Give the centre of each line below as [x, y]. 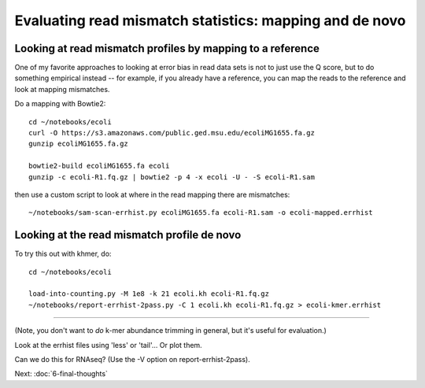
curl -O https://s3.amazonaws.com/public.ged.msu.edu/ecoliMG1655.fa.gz [172, 133]
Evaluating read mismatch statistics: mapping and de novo [210, 20]
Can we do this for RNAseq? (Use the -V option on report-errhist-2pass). [133, 359]
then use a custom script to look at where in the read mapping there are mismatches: [152, 194]
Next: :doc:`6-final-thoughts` [61, 374]
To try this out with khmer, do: [63, 254]
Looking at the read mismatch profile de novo [128, 235]
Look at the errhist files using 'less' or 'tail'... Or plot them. [108, 345]
